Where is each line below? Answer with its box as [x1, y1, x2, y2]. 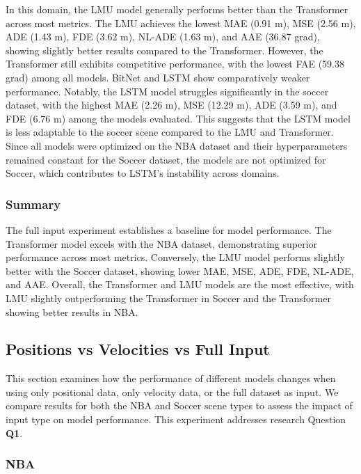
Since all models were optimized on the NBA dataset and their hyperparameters [6, 138, 348, 152]
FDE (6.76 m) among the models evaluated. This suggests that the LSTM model [6, 111, 351, 125]
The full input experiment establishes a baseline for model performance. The [6, 222, 332, 237]
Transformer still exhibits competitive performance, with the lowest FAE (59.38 [6, 56, 345, 71]
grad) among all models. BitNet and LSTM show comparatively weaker [6, 70, 310, 84]
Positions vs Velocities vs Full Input [6, 338, 270, 360]
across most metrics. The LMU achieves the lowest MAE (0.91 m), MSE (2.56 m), [6, 15, 356, 30]
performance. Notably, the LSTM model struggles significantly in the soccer [6, 84, 329, 98]
